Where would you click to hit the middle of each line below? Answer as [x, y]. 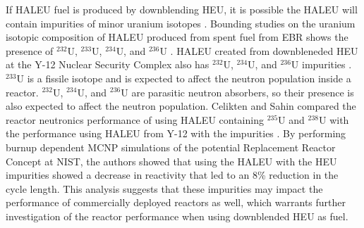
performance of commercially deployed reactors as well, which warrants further [176, 202]
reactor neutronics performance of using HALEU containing [135, 119]
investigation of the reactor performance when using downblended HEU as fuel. [177, 216]
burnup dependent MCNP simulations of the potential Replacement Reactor [171, 147]
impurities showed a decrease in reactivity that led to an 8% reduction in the [172, 175]
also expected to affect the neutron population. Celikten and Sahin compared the [181, 106]
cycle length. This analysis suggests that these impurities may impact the [164, 188]
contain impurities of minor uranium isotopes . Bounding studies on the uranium [181, 23]
